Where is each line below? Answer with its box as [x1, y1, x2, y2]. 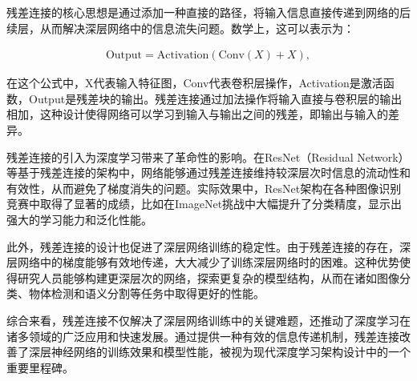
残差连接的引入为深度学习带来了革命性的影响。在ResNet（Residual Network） [6, 148, 410, 165]
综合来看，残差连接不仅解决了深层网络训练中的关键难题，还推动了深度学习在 [6, 311, 411, 328]
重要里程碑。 [6, 359, 74, 375]
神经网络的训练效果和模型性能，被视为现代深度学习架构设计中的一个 [51, 343, 411, 360]
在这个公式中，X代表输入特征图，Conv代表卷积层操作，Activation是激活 [6, 74, 383, 91]
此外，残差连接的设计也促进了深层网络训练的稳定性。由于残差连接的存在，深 [6, 238, 411, 255]
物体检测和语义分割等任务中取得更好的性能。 [28, 285, 265, 302]
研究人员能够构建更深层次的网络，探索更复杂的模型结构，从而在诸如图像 [17, 269, 399, 286]
